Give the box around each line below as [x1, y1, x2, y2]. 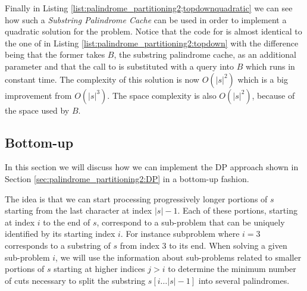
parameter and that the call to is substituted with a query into [5, 60, 234, 72]
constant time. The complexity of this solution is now [5, 73, 199, 85]
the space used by [5, 104, 70, 116]
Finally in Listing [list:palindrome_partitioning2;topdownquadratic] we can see [5, 2, 293, 14]
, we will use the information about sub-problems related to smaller [55, 251, 302, 263]
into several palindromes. [198, 274, 290, 286]
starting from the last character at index [5, 204, 152, 217]
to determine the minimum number [168, 262, 296, 275]
